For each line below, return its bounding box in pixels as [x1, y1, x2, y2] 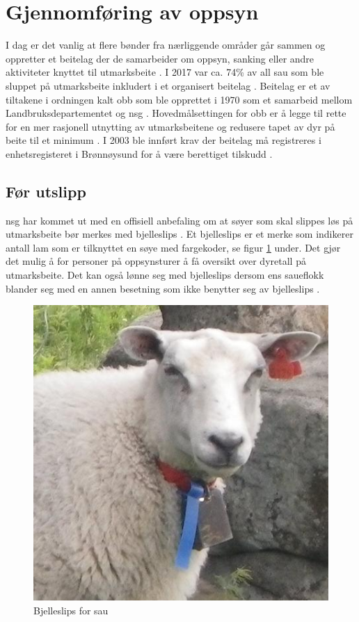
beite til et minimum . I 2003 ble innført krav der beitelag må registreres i [6, 133, 321, 147]
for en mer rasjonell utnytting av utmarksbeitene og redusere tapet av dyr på [6, 119, 335, 133]
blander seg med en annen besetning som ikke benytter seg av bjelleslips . [6, 281, 320, 295]
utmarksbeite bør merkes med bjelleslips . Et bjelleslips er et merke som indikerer [6, 227, 353, 241]
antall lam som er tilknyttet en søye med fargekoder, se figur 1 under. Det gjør [6, 240, 341, 254]
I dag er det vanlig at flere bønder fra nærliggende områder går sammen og [6, 38, 326, 52]
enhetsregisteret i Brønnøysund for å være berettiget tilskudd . [6, 146, 273, 161]
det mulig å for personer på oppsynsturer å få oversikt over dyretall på [6, 254, 306, 268]
